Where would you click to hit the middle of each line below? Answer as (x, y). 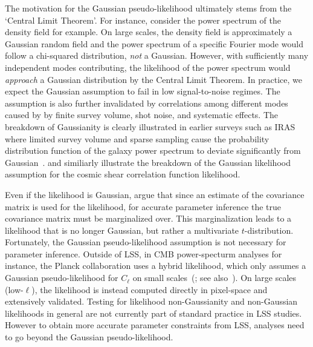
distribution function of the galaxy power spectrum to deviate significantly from (153, 150)
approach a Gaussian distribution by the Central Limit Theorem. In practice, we (154, 79)
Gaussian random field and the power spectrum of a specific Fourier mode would (154, 43)
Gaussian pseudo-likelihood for (62, 278)
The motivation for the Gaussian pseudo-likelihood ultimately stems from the (148, 8)
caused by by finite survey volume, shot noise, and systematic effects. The (142, 115)
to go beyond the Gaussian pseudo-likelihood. (89, 337)
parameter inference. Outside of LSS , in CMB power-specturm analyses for (144, 253)
